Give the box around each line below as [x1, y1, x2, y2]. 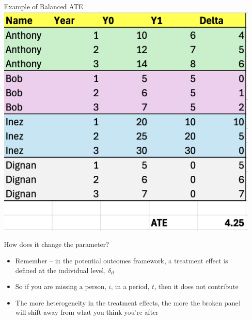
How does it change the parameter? [4, 239, 109, 249]
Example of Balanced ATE [4, 1, 83, 11]
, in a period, [111, 281, 150, 291]
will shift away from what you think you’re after [15, 307, 158, 317]
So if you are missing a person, [15, 281, 107, 291]
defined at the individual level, [15, 265, 106, 275]
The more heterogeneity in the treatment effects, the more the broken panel [15, 297, 240, 307]
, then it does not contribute [154, 281, 238, 291]
